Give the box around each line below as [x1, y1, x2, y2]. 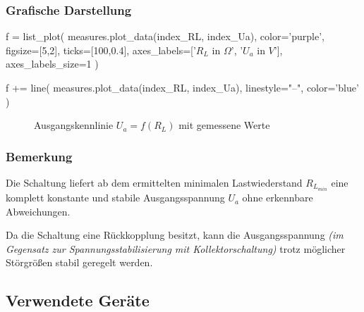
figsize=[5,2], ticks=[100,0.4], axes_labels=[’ [6, 42, 196, 57]
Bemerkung [6, 147, 73, 165]
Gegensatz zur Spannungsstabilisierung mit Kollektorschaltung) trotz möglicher [6, 241, 346, 256]
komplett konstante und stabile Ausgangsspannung [6, 190, 225, 205]
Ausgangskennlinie [34, 118, 114, 132]
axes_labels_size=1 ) [6, 56, 99, 71]
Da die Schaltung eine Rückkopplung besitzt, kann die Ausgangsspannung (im [6, 227, 344, 242]
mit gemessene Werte [178, 118, 270, 132]
